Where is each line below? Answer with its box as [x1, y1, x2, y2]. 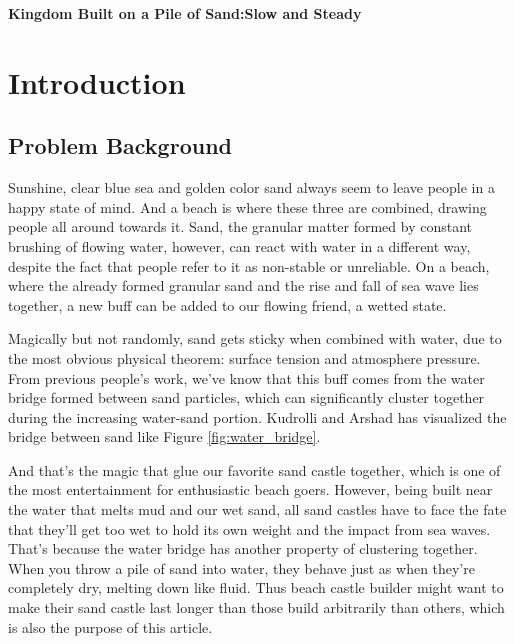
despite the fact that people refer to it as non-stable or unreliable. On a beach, [8, 255, 490, 276]
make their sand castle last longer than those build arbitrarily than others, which [8, 597, 505, 618]
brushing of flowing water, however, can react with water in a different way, [8, 235, 471, 256]
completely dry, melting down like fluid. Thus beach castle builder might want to [8, 577, 504, 598]
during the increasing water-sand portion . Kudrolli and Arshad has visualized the [8, 406, 507, 427]
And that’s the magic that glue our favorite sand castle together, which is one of [8, 459, 501, 480]
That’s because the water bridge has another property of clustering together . [8, 538, 478, 559]
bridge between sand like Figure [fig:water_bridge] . [8, 426, 321, 447]
